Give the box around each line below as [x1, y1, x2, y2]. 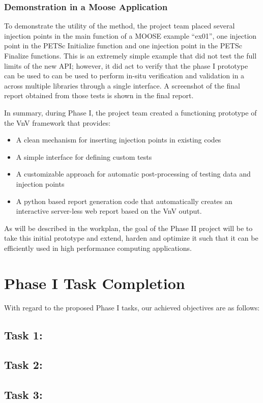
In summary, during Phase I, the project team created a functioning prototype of [4, 107, 257, 118]
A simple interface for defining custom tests [16, 151, 152, 162]
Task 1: [4, 327, 43, 342]
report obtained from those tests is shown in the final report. [4, 90, 194, 101]
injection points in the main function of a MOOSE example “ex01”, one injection [4, 30, 257, 41]
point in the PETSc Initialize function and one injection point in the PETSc [4, 40, 242, 51]
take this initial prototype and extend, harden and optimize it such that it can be [4, 233, 258, 243]
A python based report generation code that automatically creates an [16, 195, 232, 206]
